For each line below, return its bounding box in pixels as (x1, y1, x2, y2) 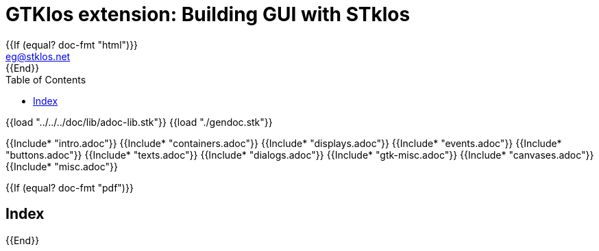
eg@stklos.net (5, 50, 71, 62)
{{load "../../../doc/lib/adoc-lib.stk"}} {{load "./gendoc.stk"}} (5, 116, 273, 128)
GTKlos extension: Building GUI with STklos (5, 3, 411, 26)
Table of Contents (5, 73, 86, 85)
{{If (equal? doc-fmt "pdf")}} (5, 181, 134, 194)
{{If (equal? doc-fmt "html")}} (5, 38, 138, 51)
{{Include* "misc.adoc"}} (5, 160, 118, 172)
